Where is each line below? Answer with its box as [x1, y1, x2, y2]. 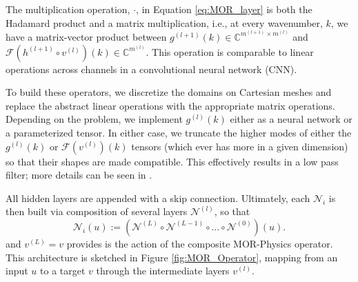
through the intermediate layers [96, 263, 230, 278]
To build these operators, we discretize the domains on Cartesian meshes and [6, 85, 332, 99]
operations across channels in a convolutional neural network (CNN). [6, 61, 297, 76]
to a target [40, 263, 86, 278]
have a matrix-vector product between [6, 29, 167, 43]
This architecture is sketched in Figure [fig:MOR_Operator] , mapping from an [6, 250, 338, 264]
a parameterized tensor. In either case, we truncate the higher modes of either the [6, 125, 352, 139]
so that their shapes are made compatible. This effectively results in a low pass [6, 154, 339, 168]
